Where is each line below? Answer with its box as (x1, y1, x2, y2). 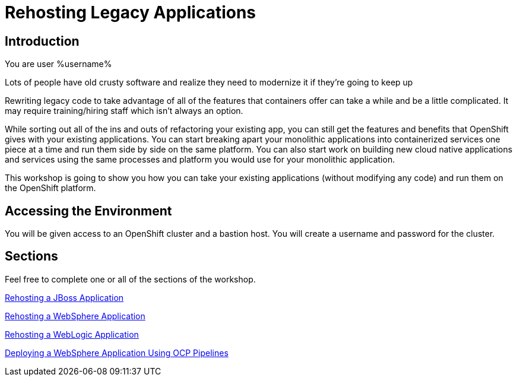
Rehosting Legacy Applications (5, 2, 256, 23)
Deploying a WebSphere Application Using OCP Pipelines (5, 347, 229, 358)
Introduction (5, 33, 80, 49)
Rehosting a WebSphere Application (5, 310, 145, 321)
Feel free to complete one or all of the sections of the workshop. (5, 274, 256, 284)
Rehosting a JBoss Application (5, 292, 124, 303)
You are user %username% (5, 59, 112, 69)
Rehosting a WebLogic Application (5, 329, 139, 339)
